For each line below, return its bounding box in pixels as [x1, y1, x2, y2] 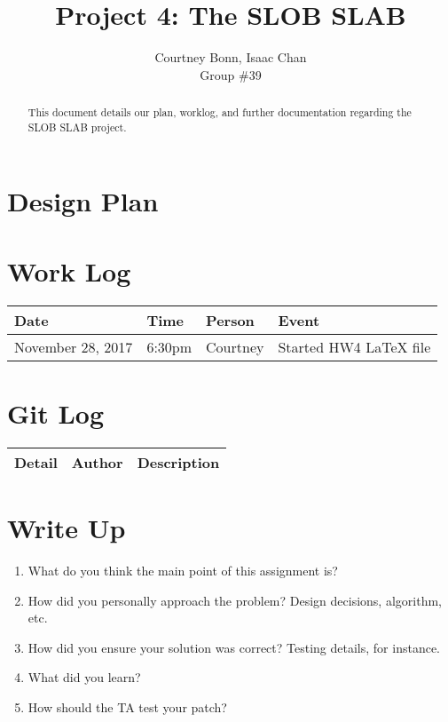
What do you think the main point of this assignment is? [28, 560, 338, 579]
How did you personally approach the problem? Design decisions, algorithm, [28, 591, 442, 609]
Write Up [7, 510, 126, 546]
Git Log [7, 394, 105, 431]
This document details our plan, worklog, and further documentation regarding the [28, 105, 412, 120]
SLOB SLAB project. [28, 119, 127, 134]
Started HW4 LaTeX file [278, 336, 431, 357]
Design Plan [7, 183, 159, 219]
